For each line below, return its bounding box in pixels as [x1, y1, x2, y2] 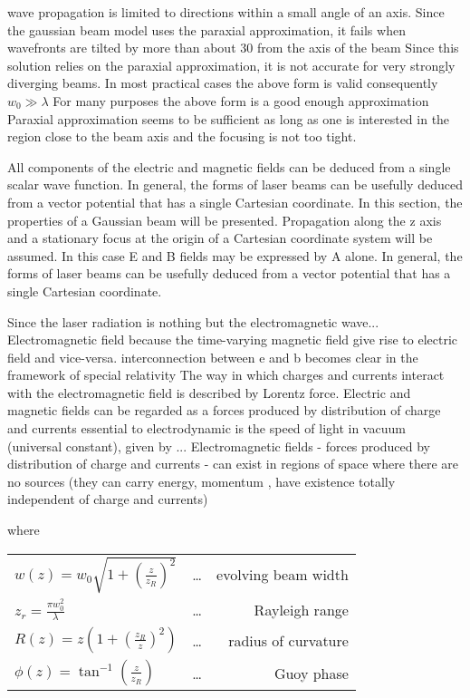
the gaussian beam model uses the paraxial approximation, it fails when [7, 20, 406, 39]
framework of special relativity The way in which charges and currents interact [7, 365, 445, 384]
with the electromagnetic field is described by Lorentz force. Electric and [7, 383, 411, 402]
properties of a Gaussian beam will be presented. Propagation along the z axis [7, 210, 442, 229]
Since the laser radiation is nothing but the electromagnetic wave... [7, 312, 379, 331]
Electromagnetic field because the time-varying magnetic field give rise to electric [7, 330, 458, 349]
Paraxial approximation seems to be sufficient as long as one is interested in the [7, 109, 450, 128]
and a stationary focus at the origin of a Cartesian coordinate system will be [7, 228, 433, 247]
